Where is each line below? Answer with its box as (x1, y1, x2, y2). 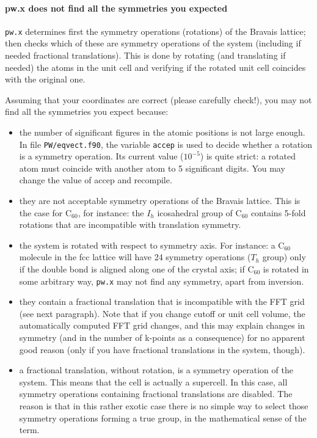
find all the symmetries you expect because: (5, 105, 169, 118)
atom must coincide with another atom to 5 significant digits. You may (19, 161, 285, 174)
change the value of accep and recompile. (19, 173, 172, 186)
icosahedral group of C (157, 206, 242, 219)
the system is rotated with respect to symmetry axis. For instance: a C (19, 238, 285, 251)
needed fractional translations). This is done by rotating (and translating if (5, 49, 286, 62)
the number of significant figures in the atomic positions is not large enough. (19, 126, 305, 139)
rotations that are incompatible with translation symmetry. (19, 218, 241, 231)
